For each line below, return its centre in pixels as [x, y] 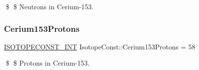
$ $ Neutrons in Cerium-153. [50, 6]
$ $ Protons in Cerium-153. [48, 63]
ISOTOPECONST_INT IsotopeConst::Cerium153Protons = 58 [100, 46]
